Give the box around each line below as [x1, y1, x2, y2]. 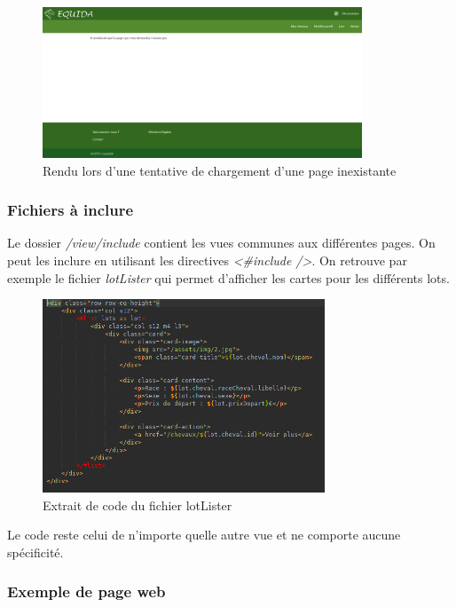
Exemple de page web [7, 580, 166, 603]
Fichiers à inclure [7, 199, 134, 221]
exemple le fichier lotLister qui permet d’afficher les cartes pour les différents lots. [7, 268, 450, 287]
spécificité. [7, 542, 64, 561]
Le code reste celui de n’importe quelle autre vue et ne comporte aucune [7, 525, 401, 544]
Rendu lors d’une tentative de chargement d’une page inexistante [43, 161, 397, 179]
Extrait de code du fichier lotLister [43, 495, 232, 514]
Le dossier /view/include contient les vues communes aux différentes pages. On [7, 233, 436, 252]
